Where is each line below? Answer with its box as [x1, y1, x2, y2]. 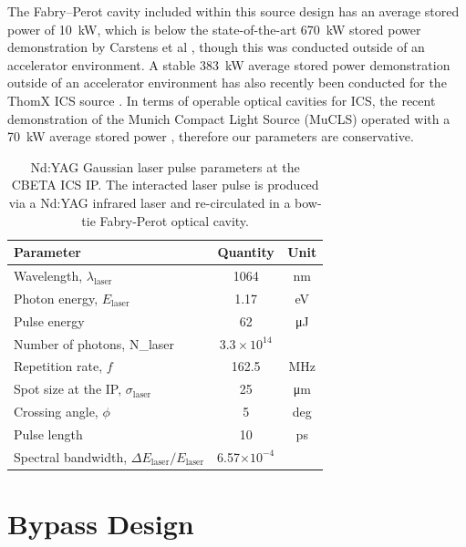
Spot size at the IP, [14, 379, 122, 398]
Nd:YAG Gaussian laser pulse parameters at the [30, 157, 300, 176]
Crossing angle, [14, 402, 98, 421]
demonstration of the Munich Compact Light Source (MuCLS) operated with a [7, 108, 450, 128]
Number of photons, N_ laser [14, 334, 175, 353]
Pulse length [14, 424, 83, 443]
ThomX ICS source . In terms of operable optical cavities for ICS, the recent [7, 90, 436, 109]
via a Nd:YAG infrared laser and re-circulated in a [8, 192, 291, 212]
